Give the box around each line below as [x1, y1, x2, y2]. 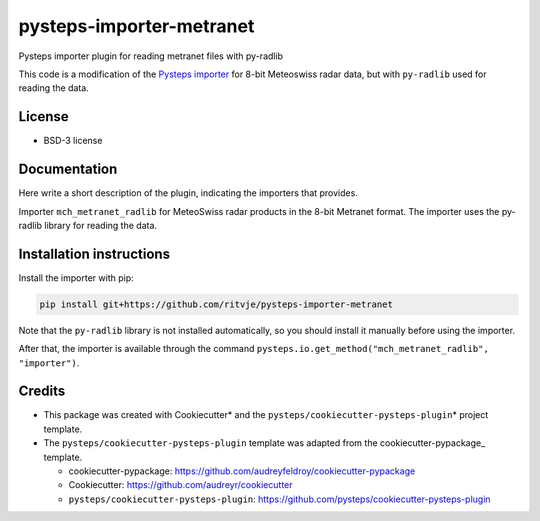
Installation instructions [18, 245, 170, 262]
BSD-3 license [43, 135, 103, 147]
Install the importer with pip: [18, 271, 134, 284]
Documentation [18, 161, 118, 178]
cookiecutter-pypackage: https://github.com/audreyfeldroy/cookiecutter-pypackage [68, 465, 416, 477]
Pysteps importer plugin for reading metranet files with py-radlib [18, 50, 284, 62]
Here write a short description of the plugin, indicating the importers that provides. [18, 187, 359, 199]
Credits [18, 383, 66, 400]
